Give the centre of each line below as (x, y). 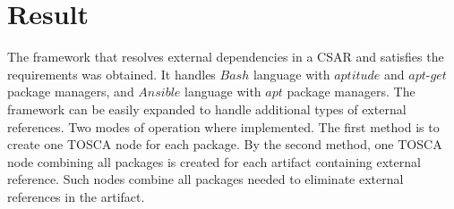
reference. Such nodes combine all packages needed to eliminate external (206, 179)
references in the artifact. (76, 196)
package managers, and (71, 92)
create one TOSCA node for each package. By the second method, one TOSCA (225, 144)
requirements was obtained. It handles (111, 74)
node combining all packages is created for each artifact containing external (214, 161)
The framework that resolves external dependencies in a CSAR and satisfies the (226, 57)
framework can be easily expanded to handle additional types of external (207, 109)
